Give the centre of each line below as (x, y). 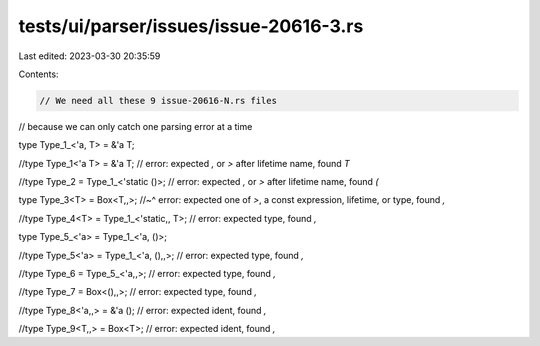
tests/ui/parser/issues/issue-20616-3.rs (191, 26)
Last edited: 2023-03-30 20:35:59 (89, 56)
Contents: (38, 74)
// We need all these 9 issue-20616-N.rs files (158, 100)
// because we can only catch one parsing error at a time (135, 126)
